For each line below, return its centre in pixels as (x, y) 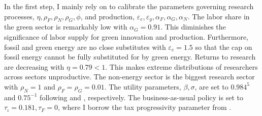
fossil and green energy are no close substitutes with (85, 47)
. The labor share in (219, 16)
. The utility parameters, (143, 86)
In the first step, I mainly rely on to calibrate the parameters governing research (129, 6)
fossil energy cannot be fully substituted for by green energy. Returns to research (130, 57)
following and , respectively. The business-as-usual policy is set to (141, 97)
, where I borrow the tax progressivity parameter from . (145, 107)
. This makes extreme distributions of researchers (182, 66)
